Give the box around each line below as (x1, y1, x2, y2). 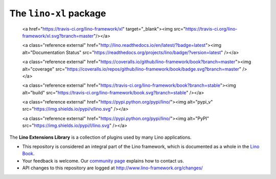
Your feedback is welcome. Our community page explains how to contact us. (22, 158, 184, 164)
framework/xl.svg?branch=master (22, 33, 94, 39)
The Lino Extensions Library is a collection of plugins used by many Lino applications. (9, 134, 192, 140)
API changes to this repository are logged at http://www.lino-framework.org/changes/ (22, 165, 203, 171)
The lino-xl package (9, 8, 106, 19)
